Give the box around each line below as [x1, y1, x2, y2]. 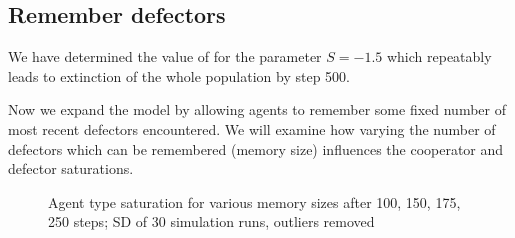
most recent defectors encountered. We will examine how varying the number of [8, 118, 496, 139]
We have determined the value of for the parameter [8, 46, 322, 67]
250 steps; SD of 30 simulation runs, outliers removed [48, 211, 375, 232]
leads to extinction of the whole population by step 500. [8, 65, 351, 86]
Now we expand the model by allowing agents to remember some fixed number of [8, 99, 506, 120]
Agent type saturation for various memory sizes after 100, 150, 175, [48, 191, 461, 212]
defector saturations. [8, 158, 134, 179]
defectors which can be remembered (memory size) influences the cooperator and [8, 138, 504, 159]
